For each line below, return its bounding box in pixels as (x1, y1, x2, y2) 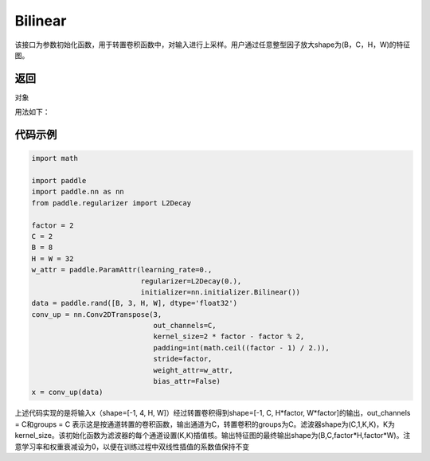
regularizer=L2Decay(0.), (140, 276, 242, 286)
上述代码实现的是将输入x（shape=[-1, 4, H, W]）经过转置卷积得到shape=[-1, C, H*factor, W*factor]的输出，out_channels (14, 408, 411, 418)
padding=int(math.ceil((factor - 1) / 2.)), (153, 343, 330, 352)
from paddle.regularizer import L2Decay (31, 198, 191, 207)
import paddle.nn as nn (31, 187, 125, 197)
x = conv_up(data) (31, 388, 104, 397)
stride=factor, (153, 354, 213, 364)
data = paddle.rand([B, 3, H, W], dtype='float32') (31, 299, 238, 308)
